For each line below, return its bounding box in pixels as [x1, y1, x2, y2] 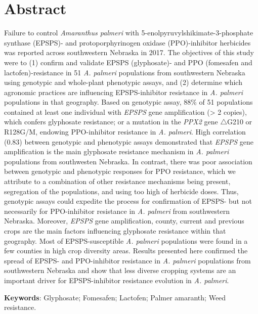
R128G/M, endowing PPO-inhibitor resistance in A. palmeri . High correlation [4, 126, 246, 137]
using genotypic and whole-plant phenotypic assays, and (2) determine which [4, 77, 242, 87]
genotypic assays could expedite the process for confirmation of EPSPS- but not [4, 196, 252, 206]
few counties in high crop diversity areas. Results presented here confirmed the [4, 245, 248, 256]
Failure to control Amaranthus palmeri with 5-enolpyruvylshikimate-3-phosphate [4, 27, 253, 38]
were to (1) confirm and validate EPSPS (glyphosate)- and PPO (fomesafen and [4, 57, 252, 67]
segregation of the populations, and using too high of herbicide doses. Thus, [4, 186, 239, 196]
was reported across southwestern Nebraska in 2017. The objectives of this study [4, 47, 254, 58]
